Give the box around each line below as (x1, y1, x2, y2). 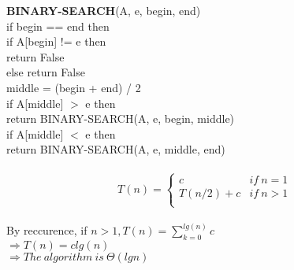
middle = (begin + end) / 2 (6, 79, 141, 95)
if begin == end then (6, 17, 110, 34)
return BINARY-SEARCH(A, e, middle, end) (6, 141, 225, 157)
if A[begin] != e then (6, 33, 106, 50)
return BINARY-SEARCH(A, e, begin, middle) (6, 110, 235, 127)
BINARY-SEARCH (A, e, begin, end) (6, 2, 201, 18)
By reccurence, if (6, 222, 87, 239)
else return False (6, 64, 85, 80)
